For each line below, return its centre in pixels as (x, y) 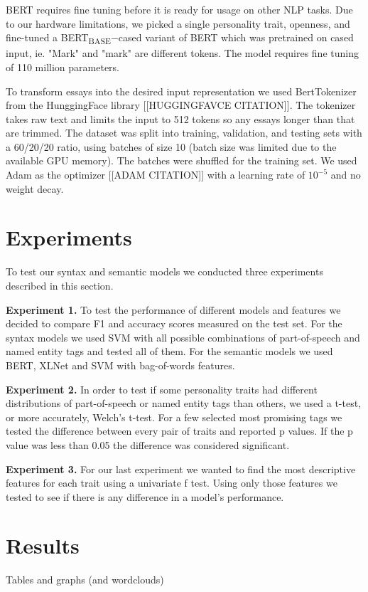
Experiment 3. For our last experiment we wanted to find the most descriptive (181, 469)
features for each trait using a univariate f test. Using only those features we (172, 483)
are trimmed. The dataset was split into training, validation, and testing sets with (184, 133)
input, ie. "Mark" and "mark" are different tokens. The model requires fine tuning (182, 53)
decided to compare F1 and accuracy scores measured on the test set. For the (174, 323)
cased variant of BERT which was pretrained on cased (236, 37)
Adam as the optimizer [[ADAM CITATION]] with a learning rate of (156, 175)
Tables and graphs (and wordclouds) (85, 580)
